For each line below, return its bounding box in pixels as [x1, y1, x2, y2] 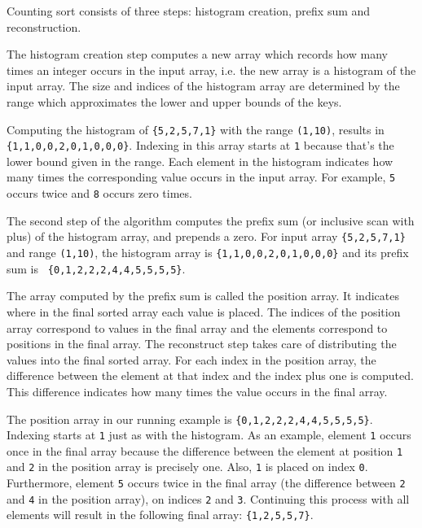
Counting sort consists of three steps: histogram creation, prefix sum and [7, 2, 371, 19]
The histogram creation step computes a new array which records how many [7, 46, 388, 63]
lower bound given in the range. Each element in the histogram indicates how [7, 152, 393, 169]
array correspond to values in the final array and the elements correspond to [7, 319, 388, 336]
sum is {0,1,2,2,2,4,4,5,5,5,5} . [7, 260, 186, 277]
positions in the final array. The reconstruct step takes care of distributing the [7, 335, 397, 352]
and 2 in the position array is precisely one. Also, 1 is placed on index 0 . [7, 458, 368, 475]
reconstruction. [7, 18, 81, 35]
